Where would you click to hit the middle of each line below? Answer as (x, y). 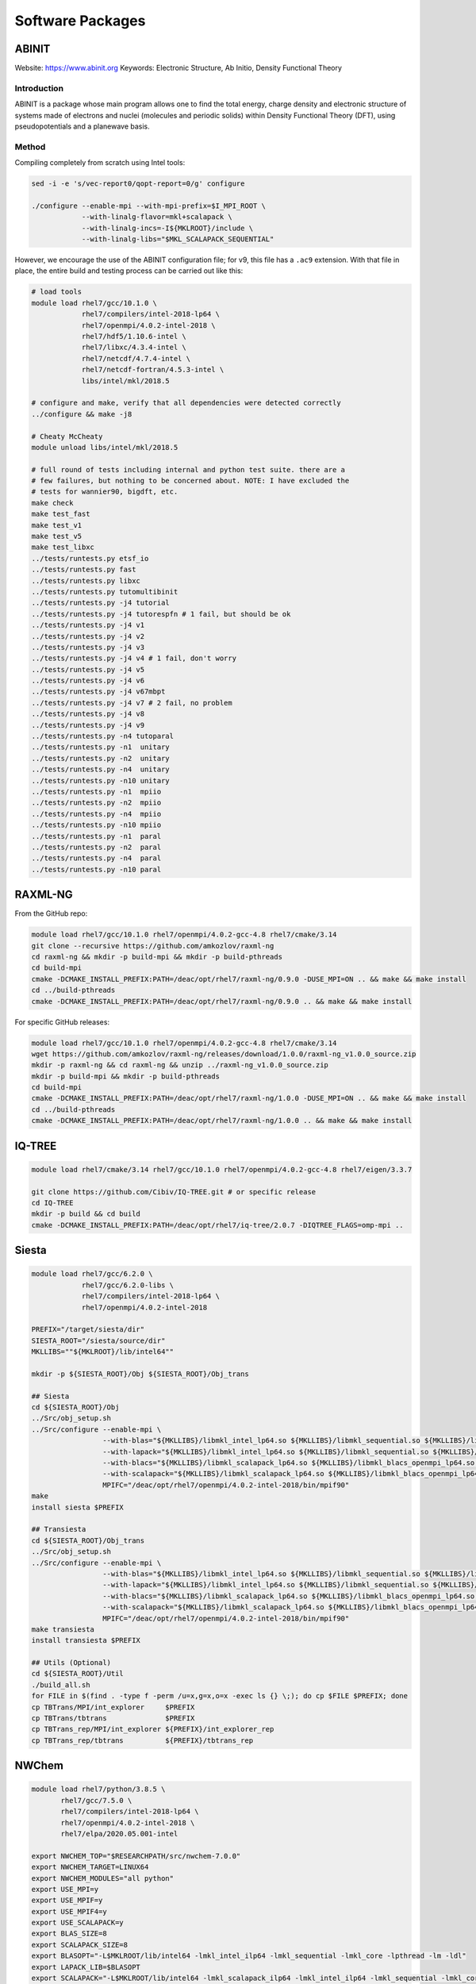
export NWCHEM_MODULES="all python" (103, 1878)
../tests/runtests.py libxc (86, 581)
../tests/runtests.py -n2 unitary (100, 758)
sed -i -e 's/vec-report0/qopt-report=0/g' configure (138, 184)
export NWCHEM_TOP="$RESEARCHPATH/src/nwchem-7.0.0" (136, 1856)
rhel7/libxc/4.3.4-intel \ (134, 348)
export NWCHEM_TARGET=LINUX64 (90, 1867)
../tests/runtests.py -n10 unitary (100, 781)
